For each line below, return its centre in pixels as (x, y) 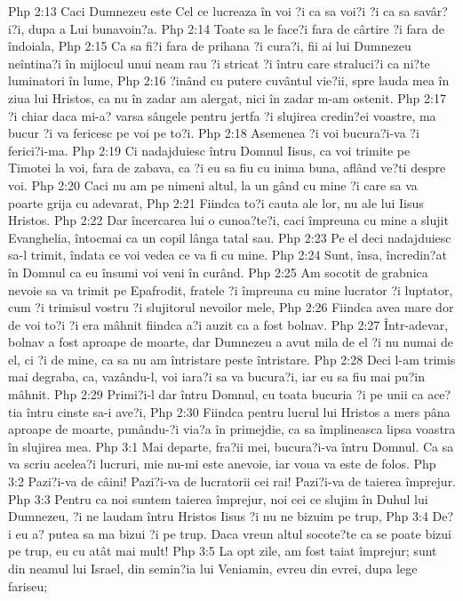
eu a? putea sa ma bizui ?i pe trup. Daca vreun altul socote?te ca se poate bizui (234, 533)
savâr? (431, 11)
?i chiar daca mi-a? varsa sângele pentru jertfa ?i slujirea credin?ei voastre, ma (222, 115)
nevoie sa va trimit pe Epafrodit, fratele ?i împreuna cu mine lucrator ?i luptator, (231, 289)
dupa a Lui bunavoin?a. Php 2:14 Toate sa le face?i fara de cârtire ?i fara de (236, 28)
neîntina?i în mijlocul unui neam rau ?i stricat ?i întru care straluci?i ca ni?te (219, 63)
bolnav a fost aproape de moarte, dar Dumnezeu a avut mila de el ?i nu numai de (231, 342)
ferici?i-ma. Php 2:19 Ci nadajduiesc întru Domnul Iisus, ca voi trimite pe (209, 150)
